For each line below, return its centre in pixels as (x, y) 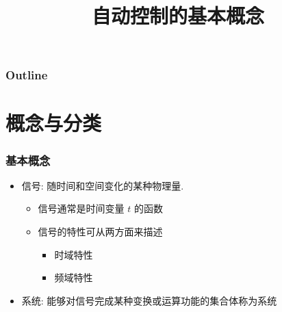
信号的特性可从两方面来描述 (100, 232)
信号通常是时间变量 (81, 208)
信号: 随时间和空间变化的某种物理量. (103, 185)
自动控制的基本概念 (178, 15)
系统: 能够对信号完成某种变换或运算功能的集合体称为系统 (149, 300)
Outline (27, 75)
